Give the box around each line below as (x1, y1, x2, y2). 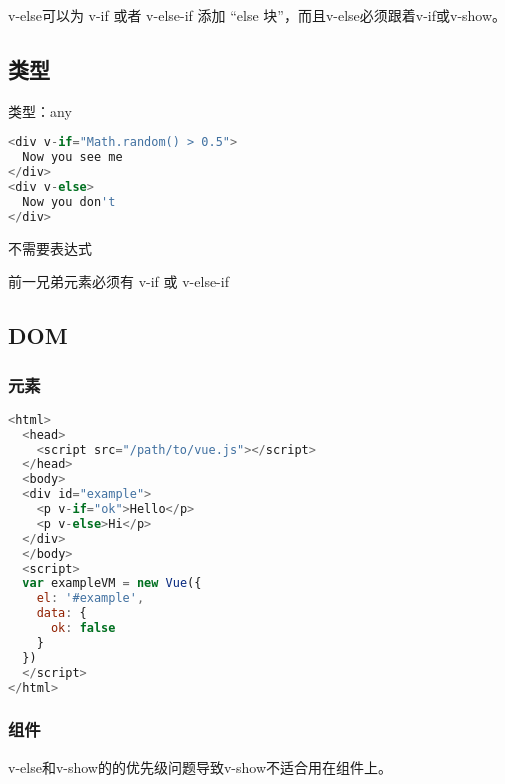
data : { (36, 606, 87, 621)
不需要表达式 (8, 237, 92, 258)
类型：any (8, 100, 72, 121)
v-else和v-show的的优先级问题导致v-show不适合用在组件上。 (8, 756, 393, 777)
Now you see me (22, 150, 123, 165)
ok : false (50, 621, 116, 636)
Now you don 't (22, 194, 116, 209)
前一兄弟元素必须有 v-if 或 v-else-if (8, 271, 229, 292)
